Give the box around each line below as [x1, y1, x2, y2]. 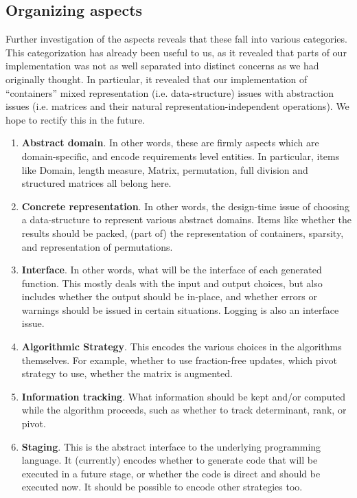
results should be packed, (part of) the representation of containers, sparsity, [21, 225, 344, 240]
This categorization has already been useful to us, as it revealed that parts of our [5, 45, 347, 59]
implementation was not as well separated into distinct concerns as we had [5, 58, 319, 73]
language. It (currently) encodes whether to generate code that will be [21, 453, 318, 467]
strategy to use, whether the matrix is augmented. [21, 366, 233, 381]
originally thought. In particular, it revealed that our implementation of [5, 71, 308, 86]
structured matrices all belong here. [21, 176, 172, 190]
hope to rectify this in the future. [5, 112, 146, 126]
